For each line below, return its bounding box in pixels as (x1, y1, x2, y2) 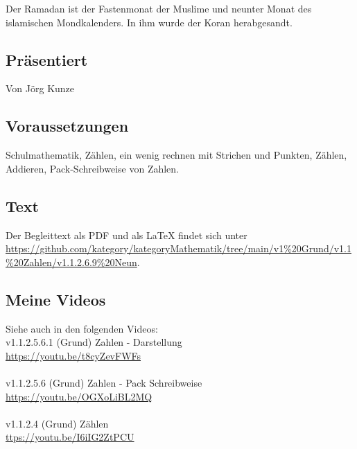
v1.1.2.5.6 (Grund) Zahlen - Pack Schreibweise (6, 375, 202, 389)
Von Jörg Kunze (6, 81, 75, 96)
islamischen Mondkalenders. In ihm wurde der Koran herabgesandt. (6, 15, 293, 29)
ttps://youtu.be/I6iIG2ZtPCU (6, 430, 134, 444)
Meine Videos (6, 288, 106, 310)
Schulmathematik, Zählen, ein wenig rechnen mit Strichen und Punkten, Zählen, (6, 148, 347, 162)
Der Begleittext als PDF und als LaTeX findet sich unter (6, 227, 247, 242)
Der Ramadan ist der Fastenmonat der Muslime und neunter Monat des (6, 1, 312, 15)
